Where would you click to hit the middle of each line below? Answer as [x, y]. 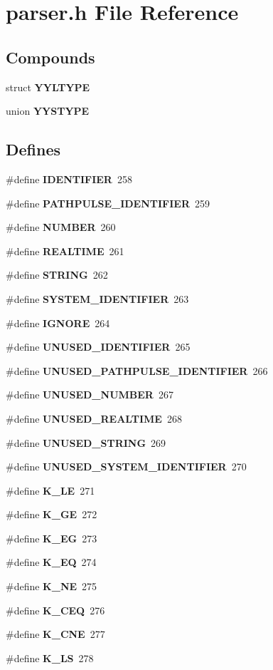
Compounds [50, 57]
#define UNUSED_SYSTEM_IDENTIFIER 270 [126, 467]
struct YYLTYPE [48, 87]
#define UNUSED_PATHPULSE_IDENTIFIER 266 [137, 370]
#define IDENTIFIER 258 [69, 179]
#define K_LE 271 [50, 490]
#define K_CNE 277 [55, 634]
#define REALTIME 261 [65, 251]
